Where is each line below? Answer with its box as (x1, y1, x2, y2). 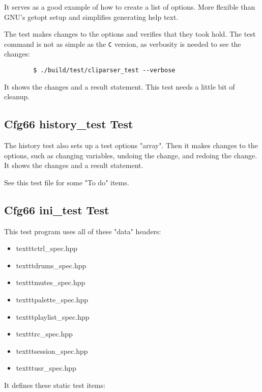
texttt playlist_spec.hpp (16, 311, 90, 322)
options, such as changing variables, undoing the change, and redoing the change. (4, 150, 257, 160)
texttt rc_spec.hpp (16, 328, 73, 339)
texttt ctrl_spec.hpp (16, 243, 78, 254)
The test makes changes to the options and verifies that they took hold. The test (4, 29, 256, 39)
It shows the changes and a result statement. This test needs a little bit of (4, 81, 235, 92)
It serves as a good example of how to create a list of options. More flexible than (4, 2, 255, 12)
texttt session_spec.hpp (16, 345, 88, 356)
